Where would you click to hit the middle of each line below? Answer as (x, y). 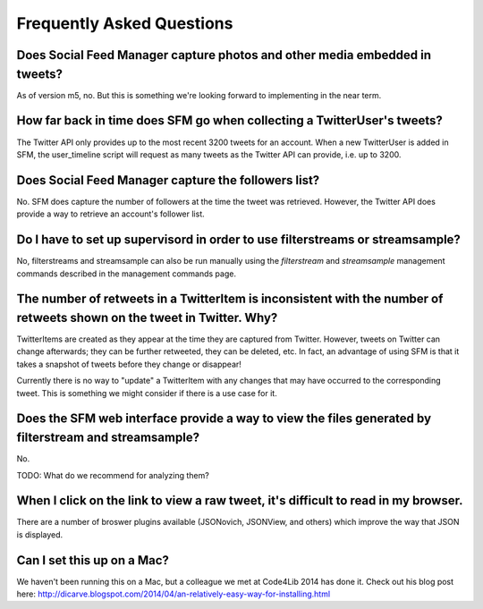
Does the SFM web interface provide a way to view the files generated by (224, 419)
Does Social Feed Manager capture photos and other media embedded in (224, 55)
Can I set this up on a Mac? (93, 560)
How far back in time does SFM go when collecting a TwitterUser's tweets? (229, 121)
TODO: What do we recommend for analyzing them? (113, 475)
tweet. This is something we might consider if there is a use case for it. (147, 393)
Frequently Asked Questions (125, 23)
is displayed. (40, 534)
